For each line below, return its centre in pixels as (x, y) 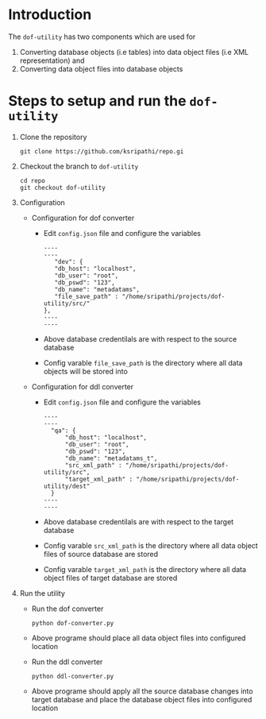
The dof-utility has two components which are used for (102, 37)
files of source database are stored (101, 554)
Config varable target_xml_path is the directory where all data (145, 569)
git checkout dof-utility (62, 187)
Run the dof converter (67, 609)
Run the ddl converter (67, 662)
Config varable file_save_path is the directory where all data (143, 362)
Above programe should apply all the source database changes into (142, 691)
